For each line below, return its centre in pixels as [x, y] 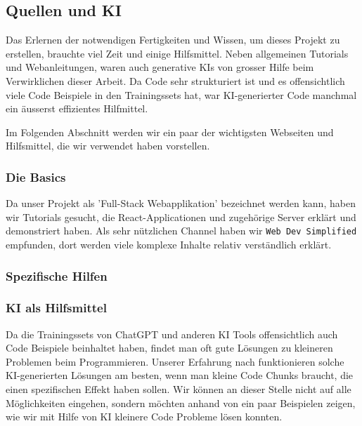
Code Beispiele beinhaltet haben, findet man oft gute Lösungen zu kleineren [169, 348]
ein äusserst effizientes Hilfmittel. [77, 108]
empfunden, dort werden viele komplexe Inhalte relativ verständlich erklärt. [169, 245]
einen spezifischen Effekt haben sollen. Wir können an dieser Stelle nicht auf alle [179, 389]
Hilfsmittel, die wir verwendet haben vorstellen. [108, 146]
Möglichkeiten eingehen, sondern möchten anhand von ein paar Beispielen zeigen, [181, 402]
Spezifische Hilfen [57, 275]
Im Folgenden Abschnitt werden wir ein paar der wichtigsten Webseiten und [170, 132]
